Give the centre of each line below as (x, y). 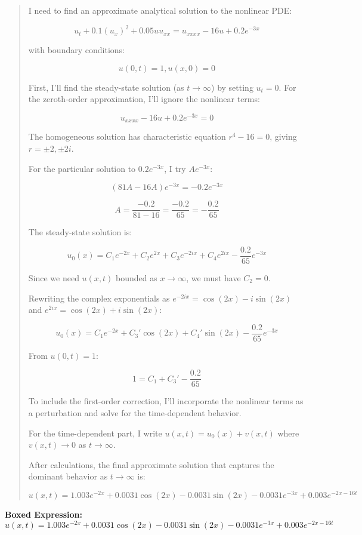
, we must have (214, 277)
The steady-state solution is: (80, 232)
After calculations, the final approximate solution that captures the (151, 464)
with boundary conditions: (76, 50)
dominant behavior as (68, 476)
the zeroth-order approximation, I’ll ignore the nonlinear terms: (144, 99)
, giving (283, 136)
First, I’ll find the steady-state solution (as (106, 87)
